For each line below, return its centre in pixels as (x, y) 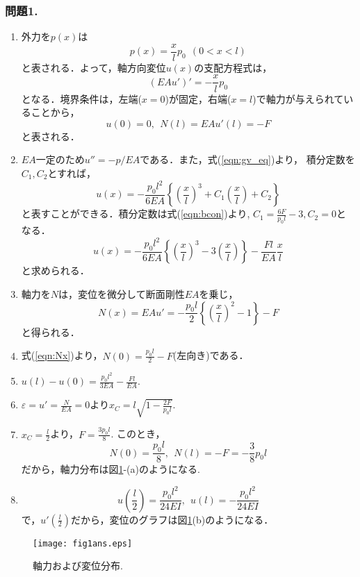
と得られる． (50, 332)
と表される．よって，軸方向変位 (93, 67)
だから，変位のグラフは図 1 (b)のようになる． (172, 519)
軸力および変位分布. (78, 566)
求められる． (60, 270)
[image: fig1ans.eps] (83, 543)
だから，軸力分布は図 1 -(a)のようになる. (111, 469)
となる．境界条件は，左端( (81, 98)
